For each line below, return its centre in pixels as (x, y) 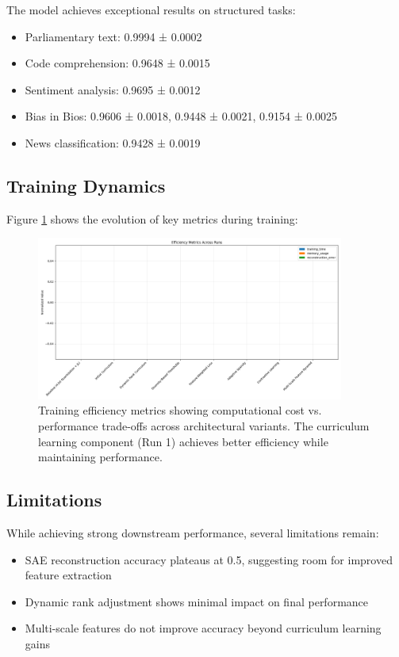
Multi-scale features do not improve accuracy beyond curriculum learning (203, 628)
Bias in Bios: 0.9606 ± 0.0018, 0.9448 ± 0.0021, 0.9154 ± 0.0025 (181, 116)
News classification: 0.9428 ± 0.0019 (113, 142)
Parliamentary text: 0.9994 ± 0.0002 (113, 36)
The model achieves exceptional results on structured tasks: (151, 10)
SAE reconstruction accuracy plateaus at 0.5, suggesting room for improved (209, 559)
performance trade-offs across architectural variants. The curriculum (204, 426)
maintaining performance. (100, 457)
